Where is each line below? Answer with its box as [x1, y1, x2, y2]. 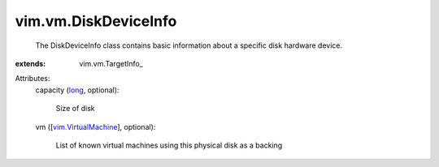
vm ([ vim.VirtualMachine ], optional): [35, 122, 156, 131]
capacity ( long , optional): [35, 85, 120, 95]
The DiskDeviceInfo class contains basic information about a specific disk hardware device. [35, 41, 343, 50]
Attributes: [15, 74, 50, 83]
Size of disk [55, 104, 95, 113]
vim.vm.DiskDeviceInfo [15, 12, 177, 30]
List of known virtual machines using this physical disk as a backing [55, 140, 283, 150]
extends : [15, 58, 46, 68]
